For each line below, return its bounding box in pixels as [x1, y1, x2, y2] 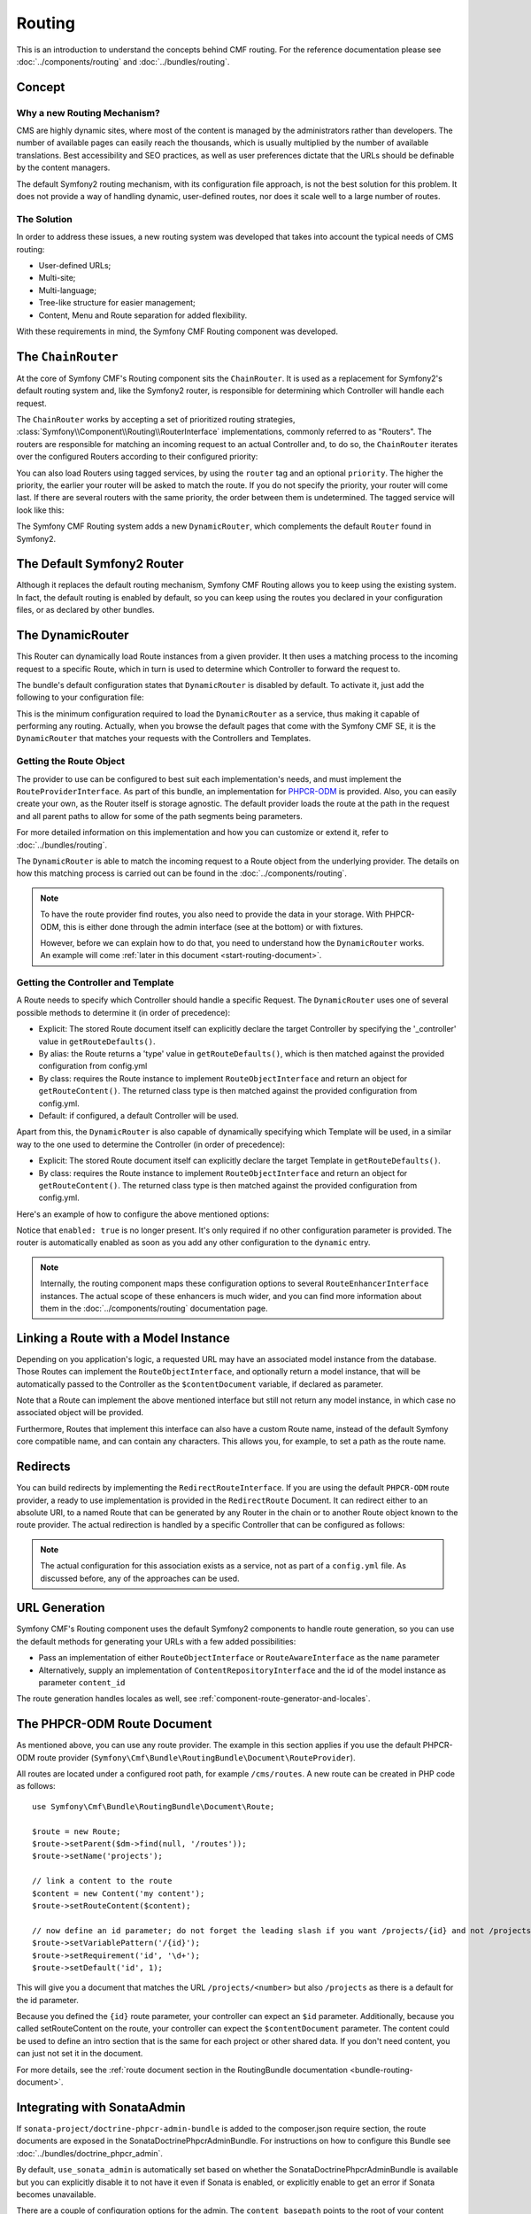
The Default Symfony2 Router [16, 556, 185, 571]
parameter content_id [38, 1676, 126, 1687]
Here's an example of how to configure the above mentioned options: [16, 1209, 270, 1219]
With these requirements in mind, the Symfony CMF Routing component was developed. [16, 326, 338, 337]
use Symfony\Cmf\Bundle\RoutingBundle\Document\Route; [32, 1801, 275, 1811]
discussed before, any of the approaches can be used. [40, 1573, 240, 1583]
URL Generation [16, 1600, 105, 1615]
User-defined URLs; [38, 259, 112, 270]
